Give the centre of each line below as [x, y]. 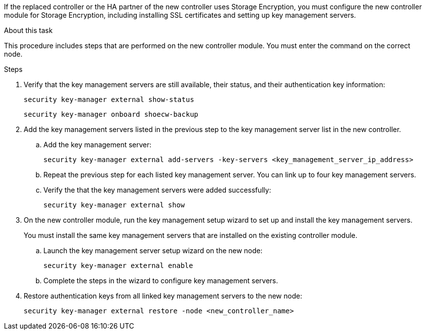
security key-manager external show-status [109, 100]
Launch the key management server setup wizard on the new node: [153, 250]
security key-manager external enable [118, 266]
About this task [28, 30]
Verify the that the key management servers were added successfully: [157, 190]
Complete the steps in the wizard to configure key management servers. [161, 281]
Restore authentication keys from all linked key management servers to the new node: [163, 296]
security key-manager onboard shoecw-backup [111, 114]
